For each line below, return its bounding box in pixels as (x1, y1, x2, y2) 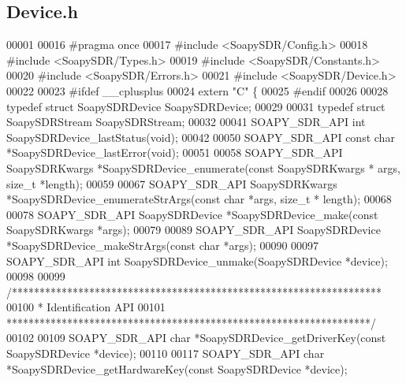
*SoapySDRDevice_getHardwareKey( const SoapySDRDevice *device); (6, 360, 348, 377)
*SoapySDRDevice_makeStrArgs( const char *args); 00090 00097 (6, 236, 319, 253)
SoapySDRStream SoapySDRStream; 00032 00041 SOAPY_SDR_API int (6, 113, 366, 130)
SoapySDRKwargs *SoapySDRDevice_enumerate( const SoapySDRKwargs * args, (6, 159, 401, 176)
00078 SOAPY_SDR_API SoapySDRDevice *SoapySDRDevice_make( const (6, 206, 378, 222)
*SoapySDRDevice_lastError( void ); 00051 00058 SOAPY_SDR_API (6, 144, 343, 161)
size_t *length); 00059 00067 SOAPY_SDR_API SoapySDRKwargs (6, 175, 337, 191)
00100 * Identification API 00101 (6, 299, 166, 315)
